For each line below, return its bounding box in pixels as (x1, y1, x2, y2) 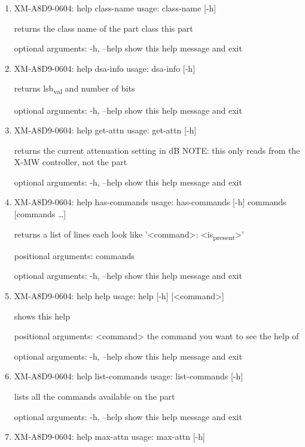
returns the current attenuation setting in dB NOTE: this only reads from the (14, 144, 300, 156)
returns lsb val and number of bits (14, 82, 135, 96)
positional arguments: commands (14, 249, 135, 261)
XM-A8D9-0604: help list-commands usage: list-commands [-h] (14, 370, 243, 382)
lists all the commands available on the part (14, 390, 175, 402)
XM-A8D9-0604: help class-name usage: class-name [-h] (14, 2, 216, 14)
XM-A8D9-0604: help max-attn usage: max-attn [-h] (14, 430, 205, 443)
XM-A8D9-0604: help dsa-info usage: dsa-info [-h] (14, 62, 196, 74)
